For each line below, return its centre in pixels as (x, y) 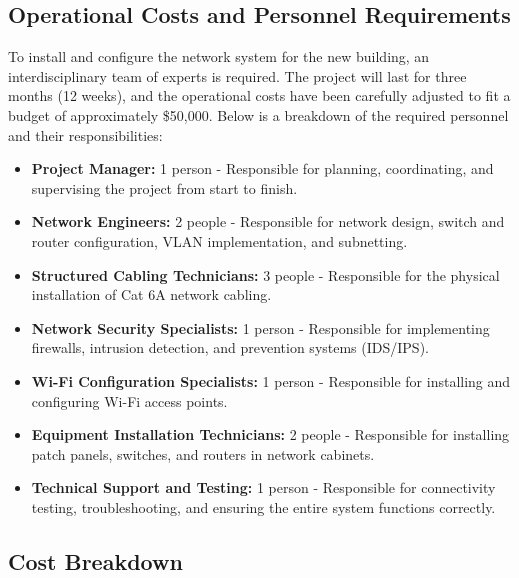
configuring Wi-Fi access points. (129, 400)
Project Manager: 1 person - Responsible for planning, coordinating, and (262, 168)
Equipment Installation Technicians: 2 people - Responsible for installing (270, 434)
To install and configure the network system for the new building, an (219, 56)
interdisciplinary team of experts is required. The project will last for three (237, 75)
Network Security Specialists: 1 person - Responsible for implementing (260, 327)
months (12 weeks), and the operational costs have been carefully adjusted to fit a (259, 95)
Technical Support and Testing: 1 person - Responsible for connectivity (263, 487)
